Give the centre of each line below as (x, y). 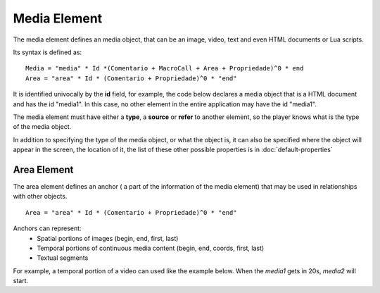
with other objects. (40, 197)
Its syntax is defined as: (47, 52)
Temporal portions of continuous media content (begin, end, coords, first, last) (151, 248)
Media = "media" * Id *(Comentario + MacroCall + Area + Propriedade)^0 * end (165, 68)
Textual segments (63, 258)
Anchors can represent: (47, 228)
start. (21, 281)
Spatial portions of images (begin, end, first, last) (108, 238)
